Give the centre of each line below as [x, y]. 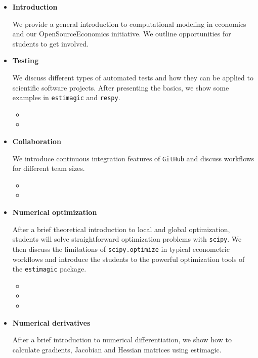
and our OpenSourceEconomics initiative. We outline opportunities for [122, 34]
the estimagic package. [49, 269]
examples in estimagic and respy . [66, 97]
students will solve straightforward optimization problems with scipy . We [127, 239]
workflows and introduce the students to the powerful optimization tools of [128, 259]
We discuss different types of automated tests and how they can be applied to [133, 77]
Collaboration [37, 141]
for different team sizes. [49, 168]
